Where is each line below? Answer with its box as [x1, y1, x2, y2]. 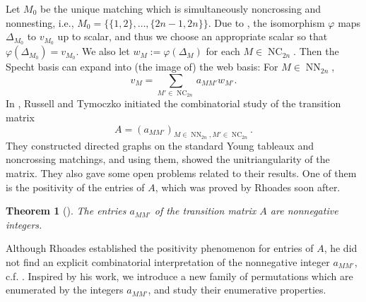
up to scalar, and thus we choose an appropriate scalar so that [57, 29, 328, 44]
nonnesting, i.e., [6, 15, 74, 30]
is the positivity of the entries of [6, 179, 145, 194]
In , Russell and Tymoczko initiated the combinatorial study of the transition [6, 96, 341, 111]
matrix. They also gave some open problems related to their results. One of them [6, 165, 357, 180]
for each [206, 44, 240, 59]
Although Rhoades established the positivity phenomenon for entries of [6, 241, 314, 255]
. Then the [293, 44, 339, 59]
